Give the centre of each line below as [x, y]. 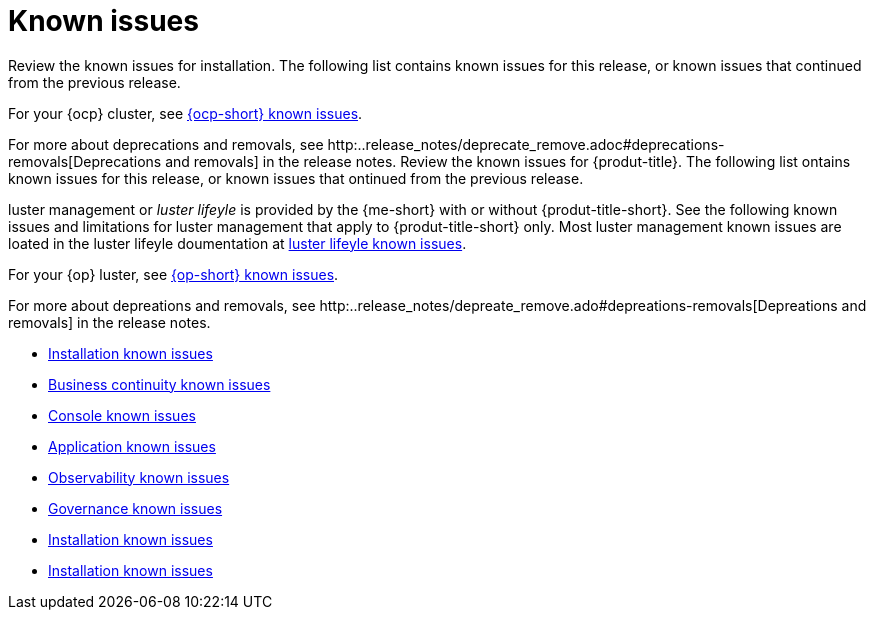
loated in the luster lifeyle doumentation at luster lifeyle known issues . [237, 243]
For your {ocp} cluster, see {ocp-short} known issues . [185, 113]
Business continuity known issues [159, 384]
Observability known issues [139, 477]
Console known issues [122, 415]
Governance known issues [135, 508]
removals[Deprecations [85, 161]
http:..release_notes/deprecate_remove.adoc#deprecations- [526, 144]
